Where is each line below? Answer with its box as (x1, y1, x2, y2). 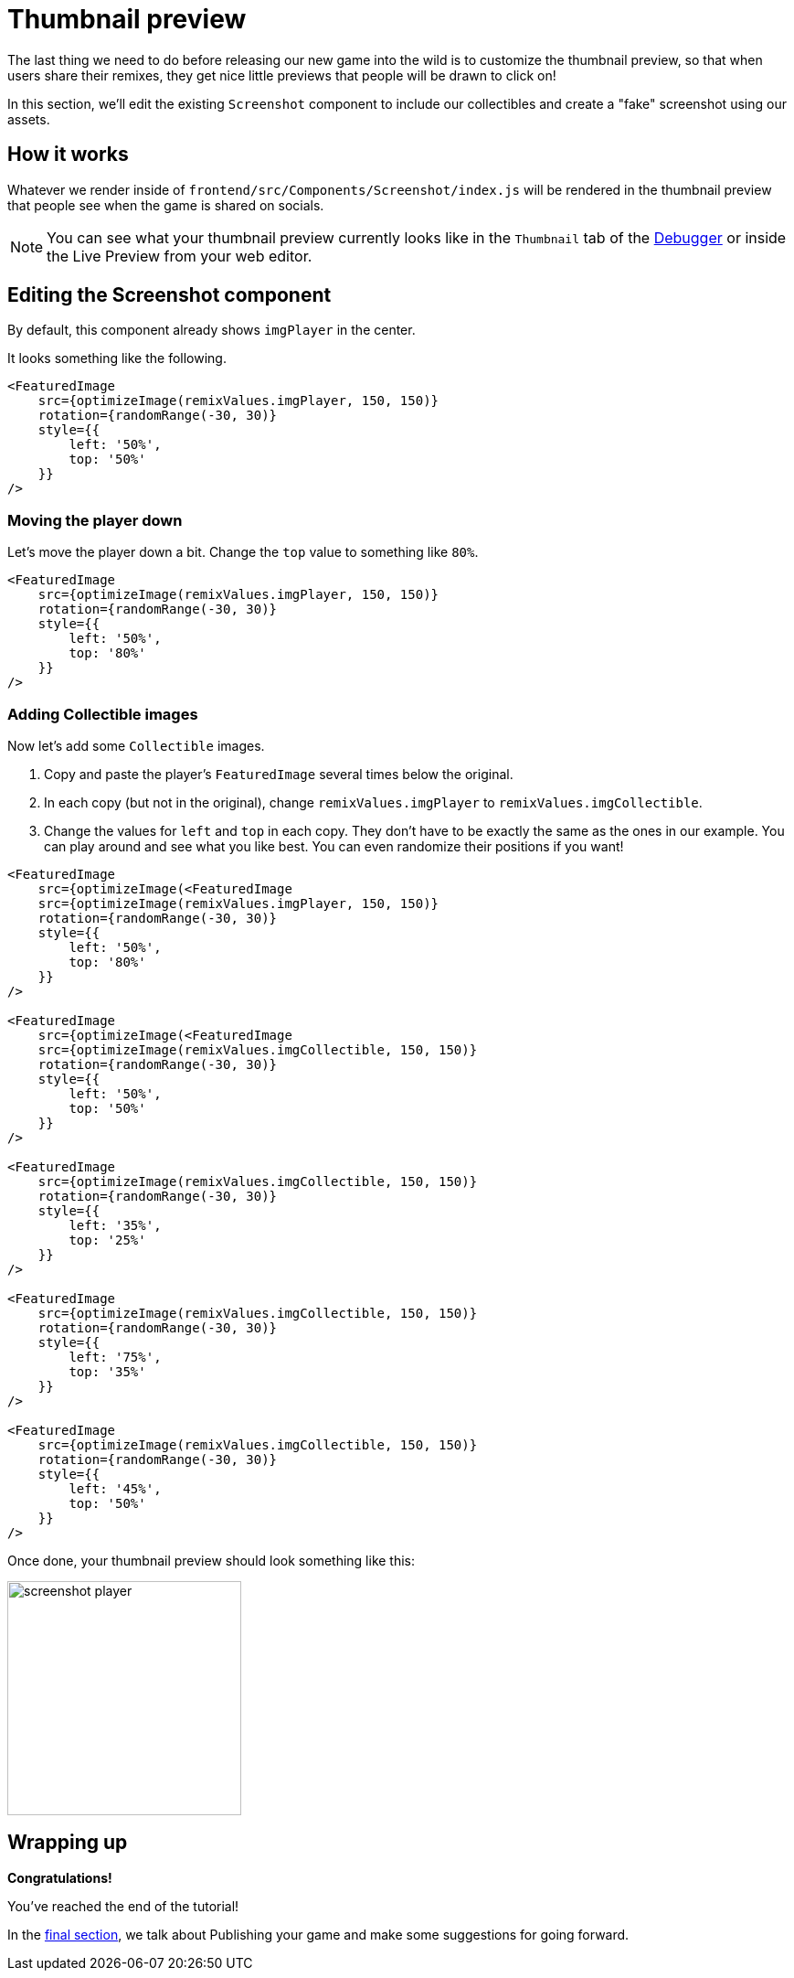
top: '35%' (69, 1363, 146, 1379)
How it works (7, 143, 129, 166)
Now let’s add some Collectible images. (7, 737, 265, 754)
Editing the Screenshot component (7, 283, 332, 307)
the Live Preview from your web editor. (47, 246, 312, 265)
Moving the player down (7, 510, 183, 529)
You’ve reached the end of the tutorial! (7, 1898, 239, 1914)
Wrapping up (7, 1831, 128, 1855)
